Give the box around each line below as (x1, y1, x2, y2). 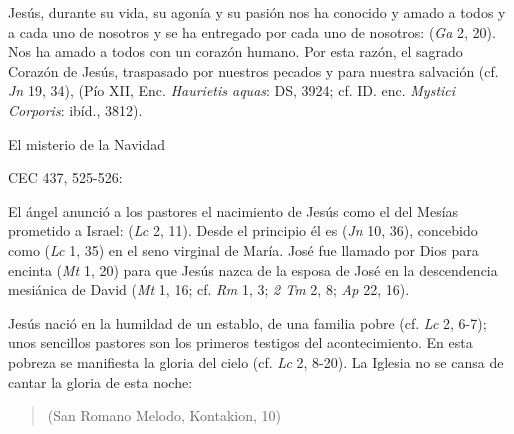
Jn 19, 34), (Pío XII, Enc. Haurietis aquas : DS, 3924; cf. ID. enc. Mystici (8, 80, 456, 101)
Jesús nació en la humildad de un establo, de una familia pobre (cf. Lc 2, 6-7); (8, 312, 487, 333)
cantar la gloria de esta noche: (8, 371, 193, 392)
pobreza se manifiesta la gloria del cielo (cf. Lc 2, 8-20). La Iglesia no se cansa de (8, 351, 504, 372)
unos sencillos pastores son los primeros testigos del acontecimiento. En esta (8, 332, 473, 353)
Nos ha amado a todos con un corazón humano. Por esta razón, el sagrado (8, 41, 463, 62)
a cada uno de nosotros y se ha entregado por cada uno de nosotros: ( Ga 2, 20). (8, 21, 496, 42)
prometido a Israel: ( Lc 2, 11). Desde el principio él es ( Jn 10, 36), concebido (8, 220, 478, 241)
